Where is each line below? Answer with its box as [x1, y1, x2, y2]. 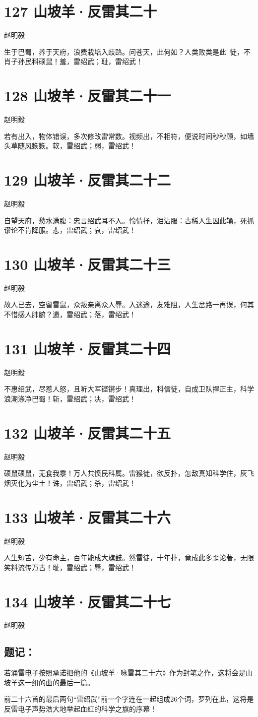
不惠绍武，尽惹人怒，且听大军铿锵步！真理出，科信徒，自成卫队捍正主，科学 [4, 384, 254, 394]
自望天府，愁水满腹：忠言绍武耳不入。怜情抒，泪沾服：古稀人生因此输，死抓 [4, 215, 254, 225]
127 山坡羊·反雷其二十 [4, 1, 157, 21]
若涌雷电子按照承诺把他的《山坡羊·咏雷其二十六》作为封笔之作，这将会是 [4, 667, 246, 678]
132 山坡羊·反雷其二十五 [4, 422, 171, 443]
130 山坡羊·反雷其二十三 [4, 254, 171, 274]
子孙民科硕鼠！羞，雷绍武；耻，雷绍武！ [10, 56, 143, 66]
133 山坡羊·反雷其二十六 [4, 507, 171, 527]
